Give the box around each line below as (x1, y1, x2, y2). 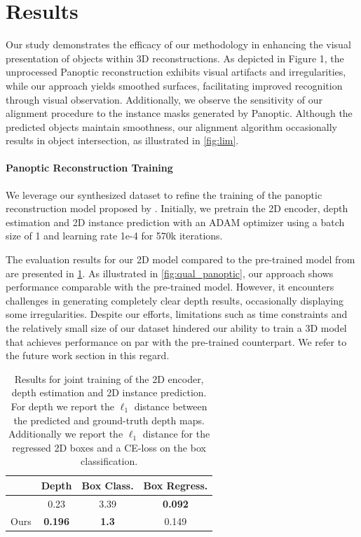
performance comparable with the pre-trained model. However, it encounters (6, 279, 334, 294)
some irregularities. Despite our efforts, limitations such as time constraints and (6, 307, 348, 321)
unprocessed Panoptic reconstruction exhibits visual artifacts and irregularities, (6, 64, 346, 79)
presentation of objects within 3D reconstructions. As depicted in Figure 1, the (6, 50, 344, 65)
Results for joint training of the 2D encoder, (14, 371, 204, 386)
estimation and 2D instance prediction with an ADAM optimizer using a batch (6, 214, 345, 229)
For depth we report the (11, 398, 115, 413)
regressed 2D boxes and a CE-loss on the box (12, 440, 206, 454)
